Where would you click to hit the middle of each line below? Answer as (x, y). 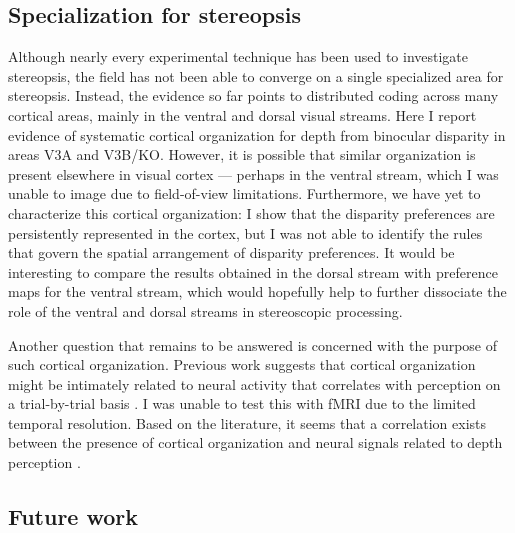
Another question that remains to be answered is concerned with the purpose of (253, 344)
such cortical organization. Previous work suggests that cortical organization (242, 364)
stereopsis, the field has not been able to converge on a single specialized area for (256, 75)
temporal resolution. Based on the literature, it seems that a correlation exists (247, 422)
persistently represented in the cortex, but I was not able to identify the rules (245, 232)
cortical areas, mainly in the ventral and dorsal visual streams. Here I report (242, 114)
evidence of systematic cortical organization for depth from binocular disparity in (257, 134)
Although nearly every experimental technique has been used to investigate (238, 56)
